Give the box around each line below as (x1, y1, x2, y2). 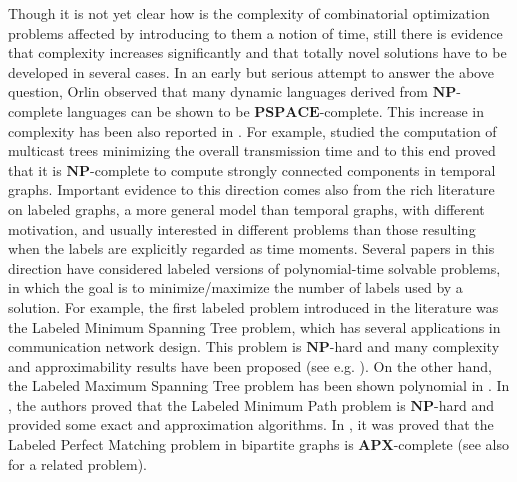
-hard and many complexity (329, 336, 500, 357)
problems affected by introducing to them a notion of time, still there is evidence (8, 22, 503, 43)
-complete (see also (393, 434, 509, 455)
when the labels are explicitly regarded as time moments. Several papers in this (8, 238, 495, 259)
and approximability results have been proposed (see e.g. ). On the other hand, (8, 355, 492, 376)
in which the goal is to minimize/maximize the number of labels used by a (8, 277, 463, 298)
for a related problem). (8, 453, 147, 474)
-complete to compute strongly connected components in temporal (90, 159, 496, 180)
